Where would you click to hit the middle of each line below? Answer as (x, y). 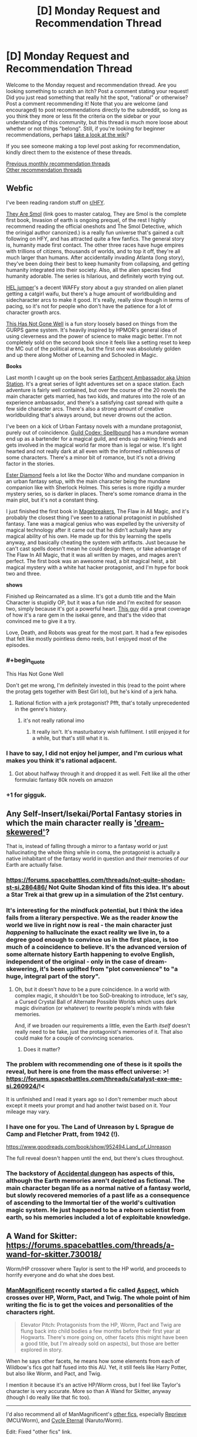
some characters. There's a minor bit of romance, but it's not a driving (91, 457)
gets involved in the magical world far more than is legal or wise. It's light (94, 445)
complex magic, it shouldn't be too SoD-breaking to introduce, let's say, (101, 995)
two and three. (24, 573)
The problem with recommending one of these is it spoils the (94, 1064)
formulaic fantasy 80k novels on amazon (64, 779)
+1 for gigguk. (26, 795)
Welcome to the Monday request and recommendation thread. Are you (91, 85)
